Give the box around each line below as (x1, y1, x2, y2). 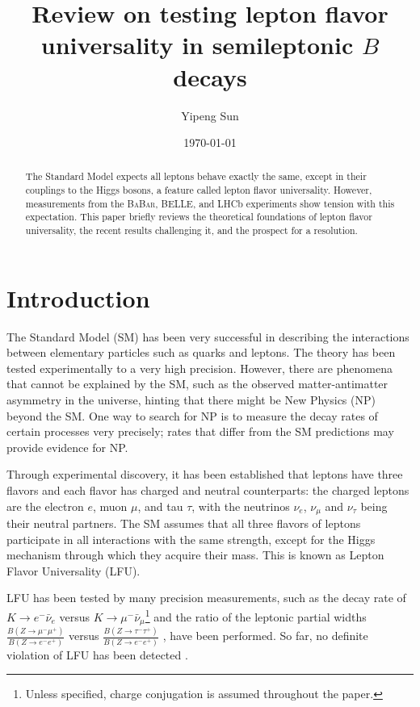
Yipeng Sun (181, 107, 239, 123)
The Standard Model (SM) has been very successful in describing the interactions (6, 328, 409, 345)
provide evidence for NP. (6, 438, 128, 455)
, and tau (137, 497, 183, 514)
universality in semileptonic (40, 28, 354, 61)
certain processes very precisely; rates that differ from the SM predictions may (6, 423, 394, 440)
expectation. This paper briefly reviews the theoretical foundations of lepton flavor (25, 210, 372, 224)
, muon (92, 497, 128, 514)
